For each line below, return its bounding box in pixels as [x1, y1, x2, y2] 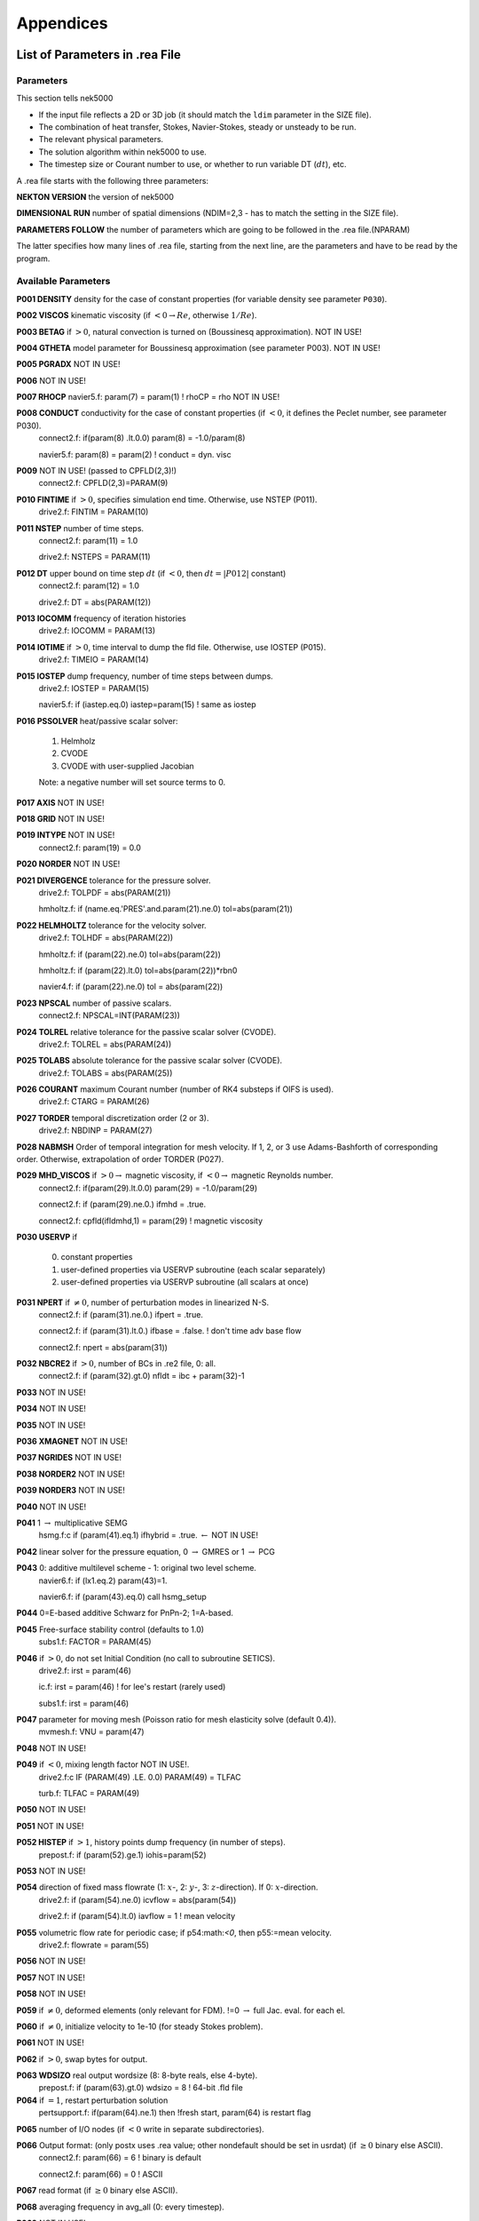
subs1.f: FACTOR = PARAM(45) [38, 1636, 152, 1647]
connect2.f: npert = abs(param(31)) [38, 1341, 169, 1352]
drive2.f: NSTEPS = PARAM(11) [38, 552, 151, 562]
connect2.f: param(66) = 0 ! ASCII [38, 2169, 163, 2179]
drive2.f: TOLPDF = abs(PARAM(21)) [38, 887, 171, 897]
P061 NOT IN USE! [16, 2037, 84, 2048]
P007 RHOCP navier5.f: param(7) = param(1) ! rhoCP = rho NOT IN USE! [16, 392, 280, 402]
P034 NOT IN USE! [16, 1404, 86, 1414]
